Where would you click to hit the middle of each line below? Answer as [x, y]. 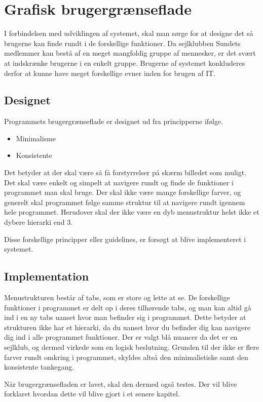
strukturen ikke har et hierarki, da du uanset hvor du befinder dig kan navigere [127, 327]
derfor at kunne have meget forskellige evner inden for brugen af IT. [110, 73]
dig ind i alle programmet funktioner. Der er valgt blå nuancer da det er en [121, 337]
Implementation [47, 276]
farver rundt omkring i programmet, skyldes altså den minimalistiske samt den [126, 357]
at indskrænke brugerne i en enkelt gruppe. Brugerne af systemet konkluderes [125, 63]
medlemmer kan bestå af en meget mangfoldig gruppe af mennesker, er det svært [130, 53]
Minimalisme [36, 138]
